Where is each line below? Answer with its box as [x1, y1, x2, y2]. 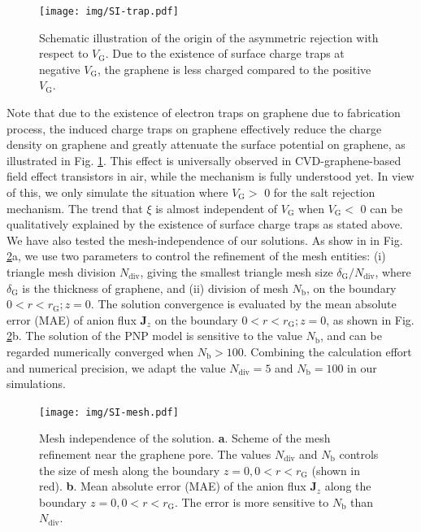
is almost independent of [155, 199, 278, 216]
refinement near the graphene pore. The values [39, 445, 271, 462]
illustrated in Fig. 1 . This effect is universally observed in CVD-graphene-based [7, 151, 401, 168]
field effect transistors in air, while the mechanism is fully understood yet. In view [7, 168, 414, 185]
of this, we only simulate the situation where [7, 184, 228, 200]
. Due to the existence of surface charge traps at [105, 45, 345, 62]
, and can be [320, 327, 382, 344]
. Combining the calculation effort [243, 342, 412, 360]
